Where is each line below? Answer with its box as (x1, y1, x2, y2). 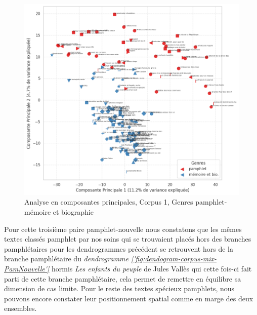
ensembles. (4, 303, 37, 313)
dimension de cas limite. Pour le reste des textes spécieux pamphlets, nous (4, 283, 235, 294)
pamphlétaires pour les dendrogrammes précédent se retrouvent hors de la (4, 243, 233, 254)
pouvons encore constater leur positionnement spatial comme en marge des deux (4, 293, 253, 303)
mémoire (24, 207, 51, 217)
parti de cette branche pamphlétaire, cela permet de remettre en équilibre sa (4, 273, 241, 284)
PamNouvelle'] (4, 263, 50, 274)
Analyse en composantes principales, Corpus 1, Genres (24, 196, 193, 207)
